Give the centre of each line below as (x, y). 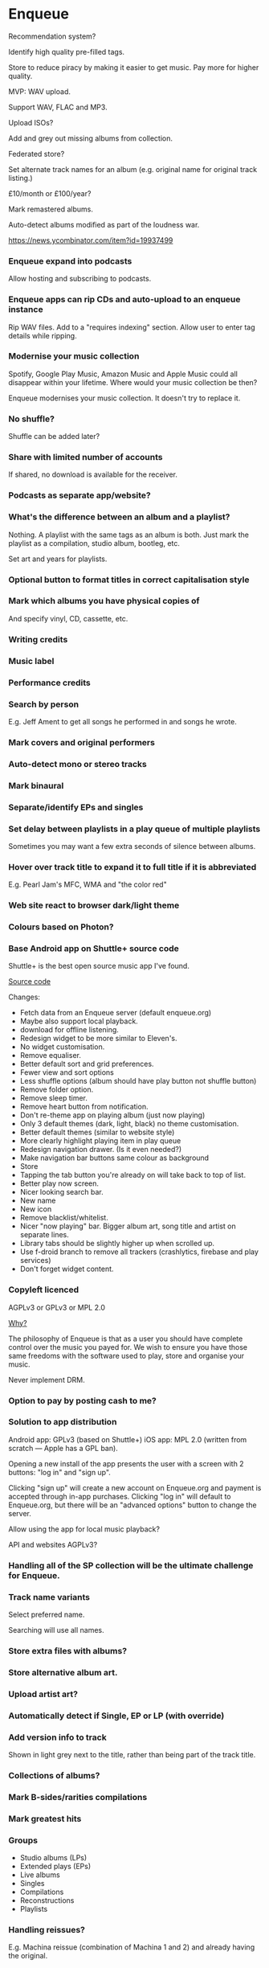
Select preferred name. (47, 1615)
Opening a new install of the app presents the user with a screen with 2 (126, 1463)
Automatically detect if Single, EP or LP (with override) (116, 1716)
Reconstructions (47, 1900)
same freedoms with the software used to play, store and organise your (126, 1355)
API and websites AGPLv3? (53, 1544)
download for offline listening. (69, 1030)
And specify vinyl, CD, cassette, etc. (68, 618)
